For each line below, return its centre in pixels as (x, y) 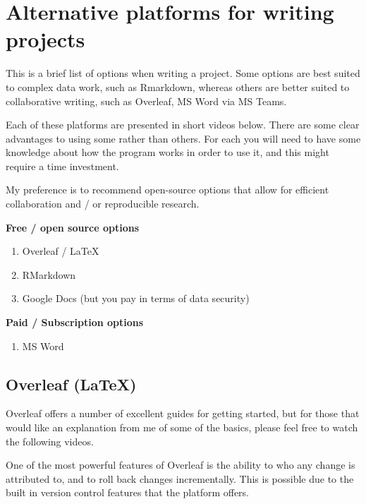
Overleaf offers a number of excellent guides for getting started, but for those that (183, 413)
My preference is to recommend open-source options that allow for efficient (167, 190)
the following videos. (50, 441)
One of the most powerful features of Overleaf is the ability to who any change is (181, 465)
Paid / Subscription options (75, 322)
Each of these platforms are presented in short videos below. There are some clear (183, 125)
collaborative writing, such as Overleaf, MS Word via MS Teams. (146, 101)
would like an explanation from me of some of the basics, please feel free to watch (182, 427)
